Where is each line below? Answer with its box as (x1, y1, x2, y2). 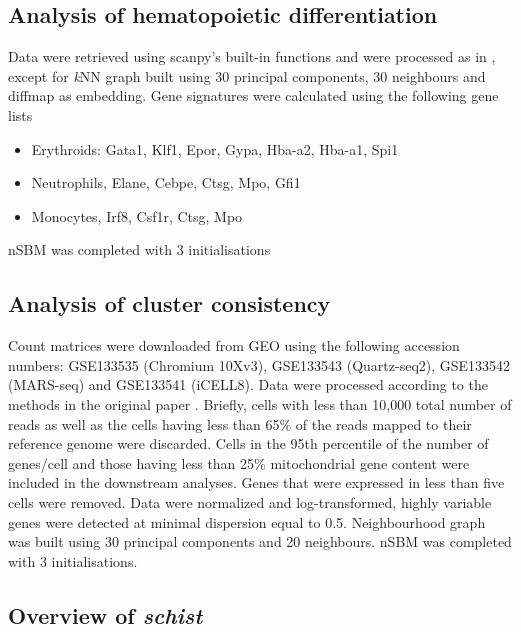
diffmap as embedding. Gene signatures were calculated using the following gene (8, 85, 499, 106)
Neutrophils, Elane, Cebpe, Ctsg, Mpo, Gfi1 (31, 172, 301, 193)
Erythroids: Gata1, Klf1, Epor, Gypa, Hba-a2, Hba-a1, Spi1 (31, 138, 399, 159)
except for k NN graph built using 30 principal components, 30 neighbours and (8, 65, 486, 86)
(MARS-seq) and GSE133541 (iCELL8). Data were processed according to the (8, 374, 488, 395)
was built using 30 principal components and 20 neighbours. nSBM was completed (8, 531, 512, 552)
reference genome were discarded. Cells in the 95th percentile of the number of (8, 433, 489, 454)
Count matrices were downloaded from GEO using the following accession (8, 335, 460, 356)
